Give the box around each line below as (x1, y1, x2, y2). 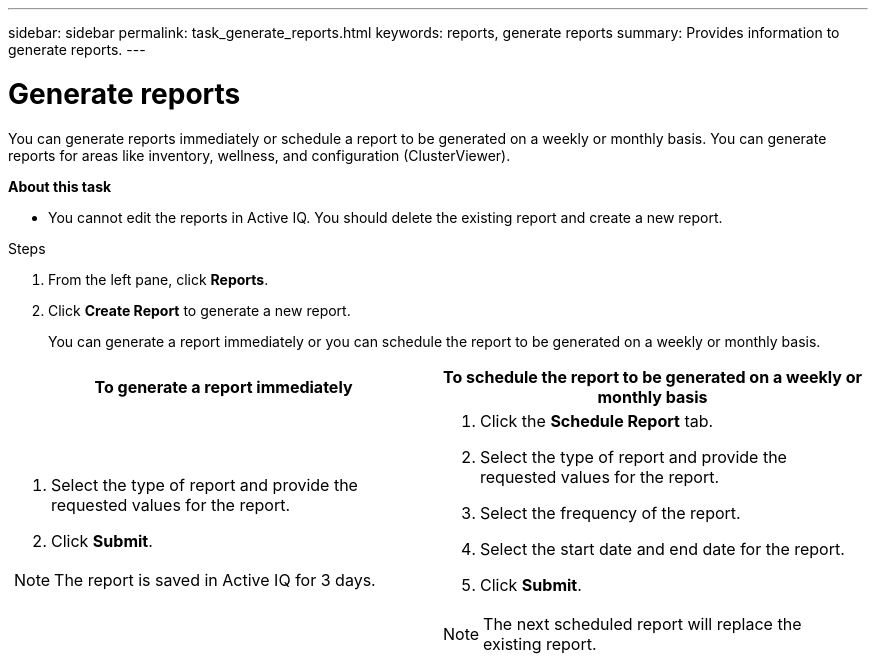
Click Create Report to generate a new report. (48, 301, 351, 319)
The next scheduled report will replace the (483, 613, 802, 634)
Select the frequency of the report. (480, 502, 741, 523)
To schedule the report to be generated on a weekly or (443, 366, 862, 387)
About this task (8, 177, 112, 195)
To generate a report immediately (94, 376, 353, 397)
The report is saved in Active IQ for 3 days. (54, 569, 376, 590)
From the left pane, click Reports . (48, 270, 269, 288)
